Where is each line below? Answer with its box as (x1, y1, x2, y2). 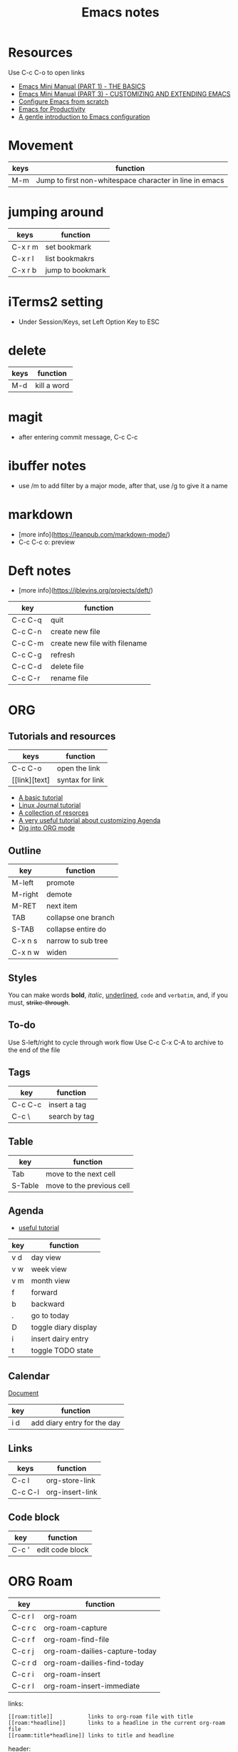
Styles (8, 971, 38, 984)
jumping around (8, 204, 104, 220)
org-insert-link (46, 1487, 98, 1497)
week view (31, 1264, 67, 1275)
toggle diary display (31, 1322, 98, 1332)
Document (8, 1389, 39, 1397)
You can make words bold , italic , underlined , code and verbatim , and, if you (8, 991, 229, 999)
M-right (11, 889, 38, 899)
